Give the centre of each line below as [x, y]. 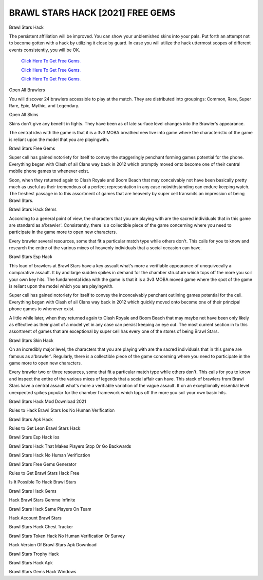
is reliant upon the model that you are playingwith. [59, 140]
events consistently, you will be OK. [45, 50]
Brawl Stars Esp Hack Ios [34, 437]
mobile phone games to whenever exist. [49, 171]
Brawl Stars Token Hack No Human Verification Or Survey [67, 536]
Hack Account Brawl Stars [35, 518]
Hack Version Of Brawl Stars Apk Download [53, 545]
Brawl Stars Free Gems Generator [43, 464]
